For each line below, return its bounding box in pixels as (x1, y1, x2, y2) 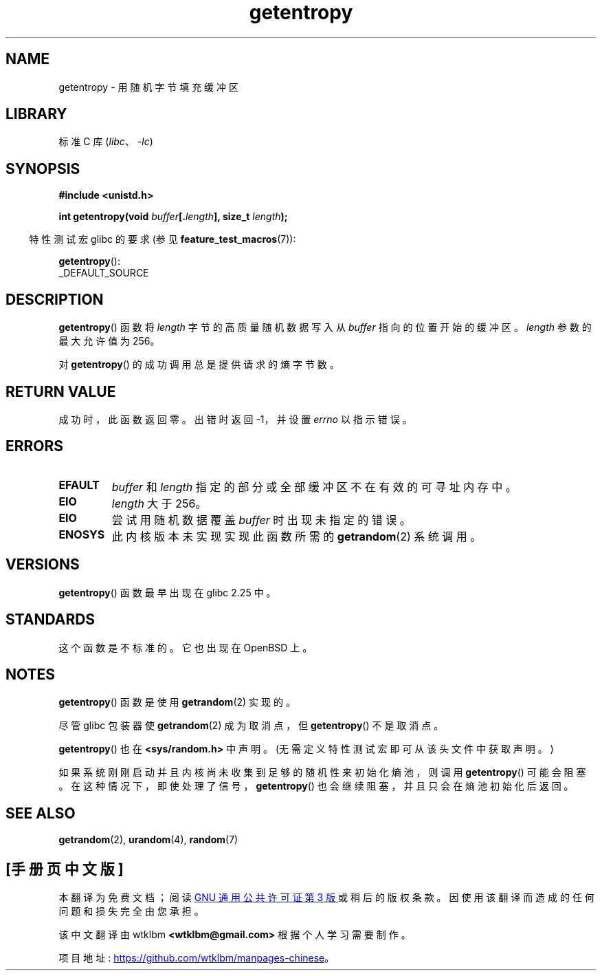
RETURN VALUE (5, 382, 116, 400)
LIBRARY (5, 105, 67, 123)
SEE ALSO (5, 804, 76, 822)
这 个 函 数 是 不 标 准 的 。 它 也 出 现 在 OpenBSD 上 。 (58, 641, 313, 653)
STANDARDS (5, 611, 96, 629)
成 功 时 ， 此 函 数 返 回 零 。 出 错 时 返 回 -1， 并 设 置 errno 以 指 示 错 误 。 (58, 413, 412, 425)
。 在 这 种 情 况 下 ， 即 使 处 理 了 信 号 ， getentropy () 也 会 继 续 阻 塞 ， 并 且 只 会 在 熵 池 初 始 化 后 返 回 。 (58, 780, 574, 792)
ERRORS (5, 437, 64, 455)
